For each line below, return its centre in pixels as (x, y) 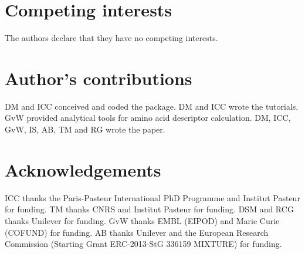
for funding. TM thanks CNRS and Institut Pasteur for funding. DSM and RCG (149, 209)
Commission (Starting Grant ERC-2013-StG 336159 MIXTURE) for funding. (143, 244)
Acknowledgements (83, 169)
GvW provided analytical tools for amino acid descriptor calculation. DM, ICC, (148, 118)
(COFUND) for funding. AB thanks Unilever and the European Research (137, 232)
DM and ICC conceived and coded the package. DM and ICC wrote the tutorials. (152, 106)
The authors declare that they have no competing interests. (111, 38)
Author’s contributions (99, 78)
